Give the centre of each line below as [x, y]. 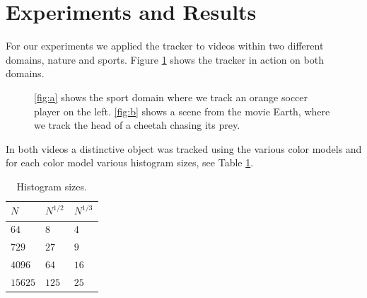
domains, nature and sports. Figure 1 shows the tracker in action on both [165, 59]
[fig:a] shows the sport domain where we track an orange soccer [171, 97]
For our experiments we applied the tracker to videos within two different [165, 46]
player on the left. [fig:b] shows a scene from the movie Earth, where [182, 111]
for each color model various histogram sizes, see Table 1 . [130, 162]
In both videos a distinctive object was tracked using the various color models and [184, 148]
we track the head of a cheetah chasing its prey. [137, 125]
